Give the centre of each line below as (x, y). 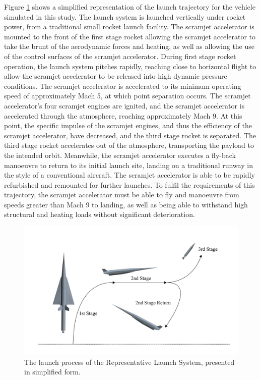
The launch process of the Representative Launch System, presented (129, 362)
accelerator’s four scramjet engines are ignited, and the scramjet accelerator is (124, 105)
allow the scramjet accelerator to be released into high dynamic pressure (116, 76)
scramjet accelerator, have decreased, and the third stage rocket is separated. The (130, 135)
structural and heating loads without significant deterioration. (100, 214)
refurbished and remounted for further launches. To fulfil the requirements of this (129, 184)
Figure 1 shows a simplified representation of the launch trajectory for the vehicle (130, 7)
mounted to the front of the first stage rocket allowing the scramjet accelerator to (130, 36)
